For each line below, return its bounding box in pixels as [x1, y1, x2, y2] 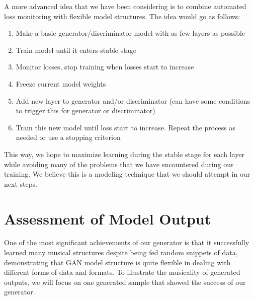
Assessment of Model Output [4, 208, 211, 229]
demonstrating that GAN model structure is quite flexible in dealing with [4, 257, 231, 267]
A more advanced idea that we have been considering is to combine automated [4, 1, 246, 11]
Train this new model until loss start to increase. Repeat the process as [16, 122, 235, 132]
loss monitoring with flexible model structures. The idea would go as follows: [4, 11, 240, 21]
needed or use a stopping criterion [16, 132, 121, 142]
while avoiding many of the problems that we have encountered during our [4, 159, 234, 169]
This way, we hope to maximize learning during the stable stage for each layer [4, 148, 244, 159]
